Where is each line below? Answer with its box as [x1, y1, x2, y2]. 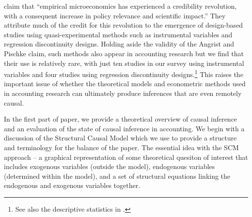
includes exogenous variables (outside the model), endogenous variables [4, 161, 215, 171]
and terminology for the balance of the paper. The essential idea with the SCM [4, 142, 239, 152]
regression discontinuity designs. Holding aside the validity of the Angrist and [4, 39, 235, 49]
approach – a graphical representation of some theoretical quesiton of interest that [4, 152, 248, 162]
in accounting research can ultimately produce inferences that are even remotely [4, 88, 242, 98]
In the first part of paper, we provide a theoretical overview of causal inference [4, 114, 237, 124]
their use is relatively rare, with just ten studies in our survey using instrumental [4, 58, 244, 68]
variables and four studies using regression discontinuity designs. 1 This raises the [4, 68, 243, 79]
